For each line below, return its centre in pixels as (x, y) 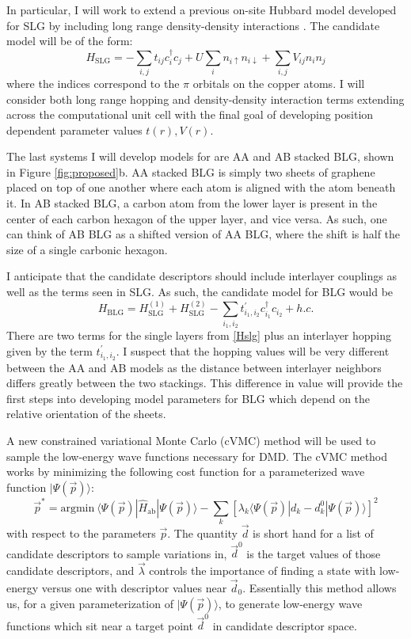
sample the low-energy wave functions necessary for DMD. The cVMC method (197, 456)
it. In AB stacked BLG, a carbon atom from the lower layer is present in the (192, 203)
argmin (78, 508)
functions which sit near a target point (100, 625)
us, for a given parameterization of (90, 603)
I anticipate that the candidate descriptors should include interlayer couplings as (202, 276)
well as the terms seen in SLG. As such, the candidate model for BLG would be (200, 292)
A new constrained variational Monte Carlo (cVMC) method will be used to (191, 441)
